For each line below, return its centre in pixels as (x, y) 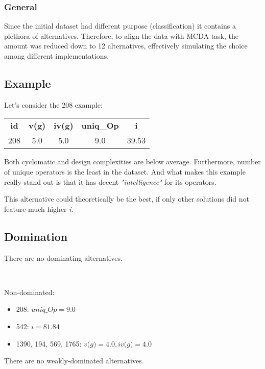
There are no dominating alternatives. (63, 257)
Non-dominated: (29, 292)
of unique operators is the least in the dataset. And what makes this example (125, 171)
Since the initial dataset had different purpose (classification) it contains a (120, 26)
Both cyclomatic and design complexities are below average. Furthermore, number (132, 162)
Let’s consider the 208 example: (53, 104)
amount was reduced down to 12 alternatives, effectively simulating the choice (126, 46)
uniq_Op (100, 126)
